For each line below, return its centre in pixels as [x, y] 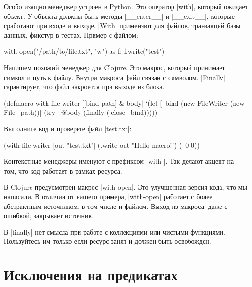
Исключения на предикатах [91, 275]
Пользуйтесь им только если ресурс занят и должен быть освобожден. [108, 241]
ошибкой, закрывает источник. [49, 215]
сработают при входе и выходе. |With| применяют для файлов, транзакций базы [122, 25]
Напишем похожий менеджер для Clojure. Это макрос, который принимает [115, 67]
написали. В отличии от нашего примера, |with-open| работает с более [108, 196]
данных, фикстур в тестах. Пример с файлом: [71, 35]
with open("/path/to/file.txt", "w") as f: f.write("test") [84, 51]
